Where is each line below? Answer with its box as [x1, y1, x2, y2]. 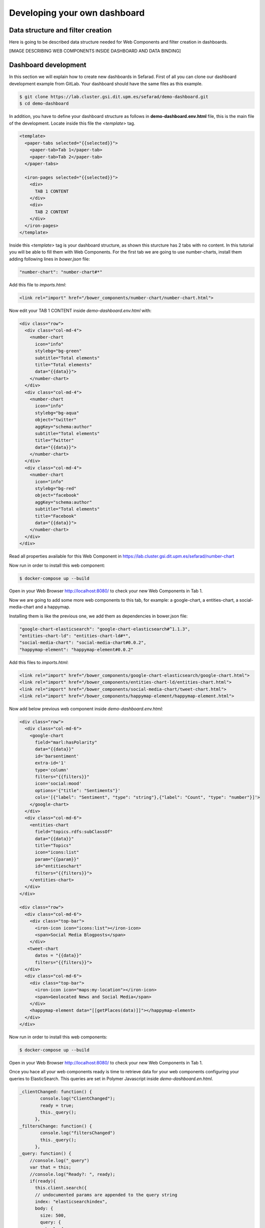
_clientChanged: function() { [19, 1088, 92, 1094]
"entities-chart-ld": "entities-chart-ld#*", [19, 633, 131, 639]
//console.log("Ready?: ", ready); [29, 1172, 115, 1177]
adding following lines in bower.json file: [9, 256, 90, 262]
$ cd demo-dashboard [19, 101, 69, 107]
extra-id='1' [35, 760, 66, 766]
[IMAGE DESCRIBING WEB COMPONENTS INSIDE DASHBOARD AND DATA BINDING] [9, 48, 181, 54]
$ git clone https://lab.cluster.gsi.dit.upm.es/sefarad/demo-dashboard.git [19, 94, 209, 99]
